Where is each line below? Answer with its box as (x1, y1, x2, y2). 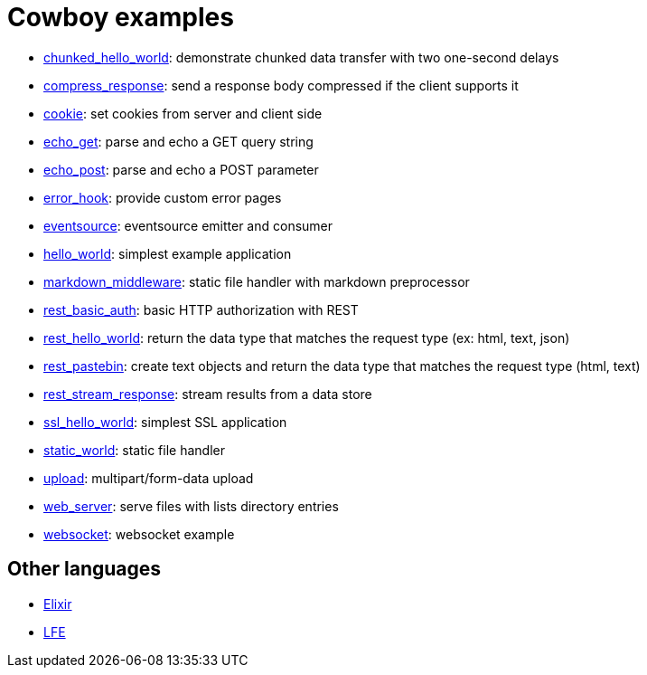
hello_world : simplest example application (43, 245, 292, 261)
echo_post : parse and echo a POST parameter (43, 161, 319, 177)
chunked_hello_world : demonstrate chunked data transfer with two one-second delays (43, 49, 559, 65)
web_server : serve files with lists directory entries (43, 498, 339, 514)
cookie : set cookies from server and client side (43, 105, 323, 121)
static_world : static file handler (43, 442, 225, 458)
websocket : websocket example (43, 526, 235, 542)
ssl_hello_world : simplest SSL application (43, 414, 287, 430)
